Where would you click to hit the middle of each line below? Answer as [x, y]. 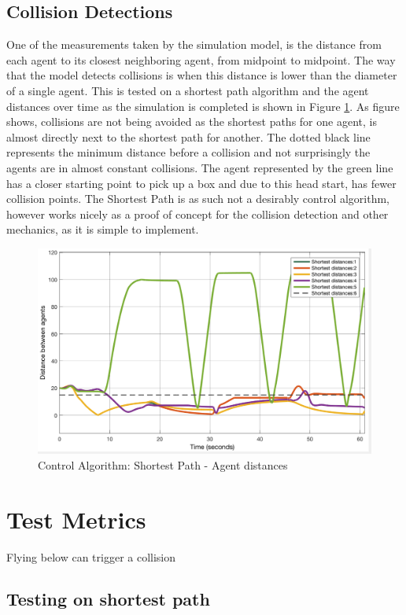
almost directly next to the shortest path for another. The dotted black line [188, 136]
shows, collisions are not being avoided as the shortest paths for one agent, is [192, 122]
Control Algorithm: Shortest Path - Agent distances [163, 464]
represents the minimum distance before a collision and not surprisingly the [188, 152]
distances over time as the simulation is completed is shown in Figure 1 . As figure [203, 106]
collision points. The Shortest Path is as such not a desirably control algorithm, [198, 199]
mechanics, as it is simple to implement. [103, 229]
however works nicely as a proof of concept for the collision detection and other [197, 214]
